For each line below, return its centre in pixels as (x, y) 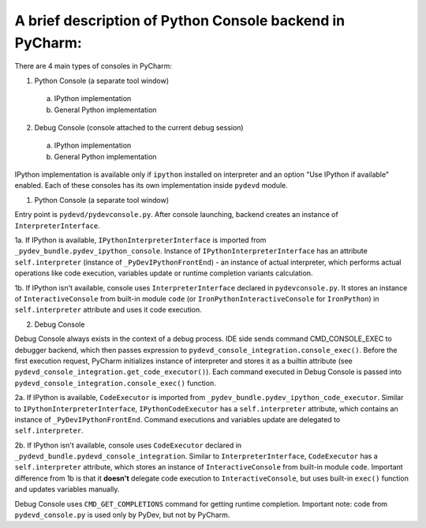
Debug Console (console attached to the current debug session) (139, 127)
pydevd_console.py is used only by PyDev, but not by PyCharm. (122, 515)
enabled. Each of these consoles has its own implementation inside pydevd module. (151, 185)
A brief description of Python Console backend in (180, 21)
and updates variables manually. (67, 489)
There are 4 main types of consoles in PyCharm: (93, 66)
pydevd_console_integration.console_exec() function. (115, 383)
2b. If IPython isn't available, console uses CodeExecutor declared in (128, 445)
